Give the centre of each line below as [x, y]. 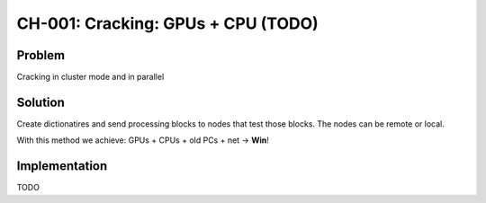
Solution [40, 102]
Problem [41, 55]
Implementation [62, 166]
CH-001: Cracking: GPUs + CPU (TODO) [167, 23]
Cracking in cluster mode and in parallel [90, 77]
